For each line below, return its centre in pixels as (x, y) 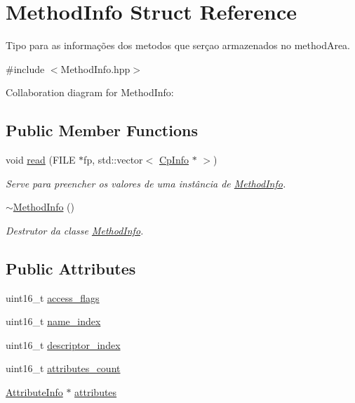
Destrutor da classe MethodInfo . (75, 230)
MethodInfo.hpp (95, 68)
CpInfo (174, 160)
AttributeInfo (34, 392)
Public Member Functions (102, 130)
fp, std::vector (113, 160)
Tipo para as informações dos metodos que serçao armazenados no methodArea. (178, 45)
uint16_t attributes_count (63, 368)
